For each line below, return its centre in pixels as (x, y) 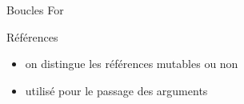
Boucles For (35, 10)
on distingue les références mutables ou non (132, 64)
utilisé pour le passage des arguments (116, 90)
